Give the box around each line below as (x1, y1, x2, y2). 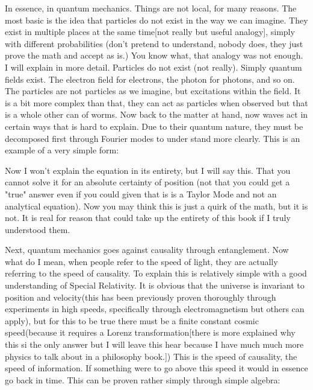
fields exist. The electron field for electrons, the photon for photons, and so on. (5, 72, 295, 85)
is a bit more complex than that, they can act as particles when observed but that (5, 96, 308, 109)
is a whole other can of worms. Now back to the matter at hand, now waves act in (5, 108, 308, 121)
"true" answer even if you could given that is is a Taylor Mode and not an (5, 187, 277, 200)
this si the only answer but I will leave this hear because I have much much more (5, 338, 304, 351)
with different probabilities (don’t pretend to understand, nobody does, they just (5, 37, 303, 50)
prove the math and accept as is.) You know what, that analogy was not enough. (5, 49, 303, 62)
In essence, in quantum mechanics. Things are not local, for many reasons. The (5, 2, 297, 14)
